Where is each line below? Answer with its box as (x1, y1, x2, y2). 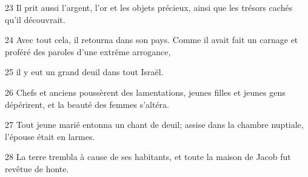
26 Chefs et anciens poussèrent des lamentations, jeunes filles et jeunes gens (5, 85, 286, 98)
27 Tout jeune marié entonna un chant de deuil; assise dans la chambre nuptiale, (5, 118, 304, 131)
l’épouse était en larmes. (5, 130, 95, 142)
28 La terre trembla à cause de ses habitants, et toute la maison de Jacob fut (5, 150, 291, 163)
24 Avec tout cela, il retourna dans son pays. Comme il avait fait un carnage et (5, 33, 298, 46)
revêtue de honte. (5, 162, 69, 175)
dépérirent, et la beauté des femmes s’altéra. (5, 98, 169, 110)
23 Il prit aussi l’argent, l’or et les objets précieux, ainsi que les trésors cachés (5, 1, 293, 13)
